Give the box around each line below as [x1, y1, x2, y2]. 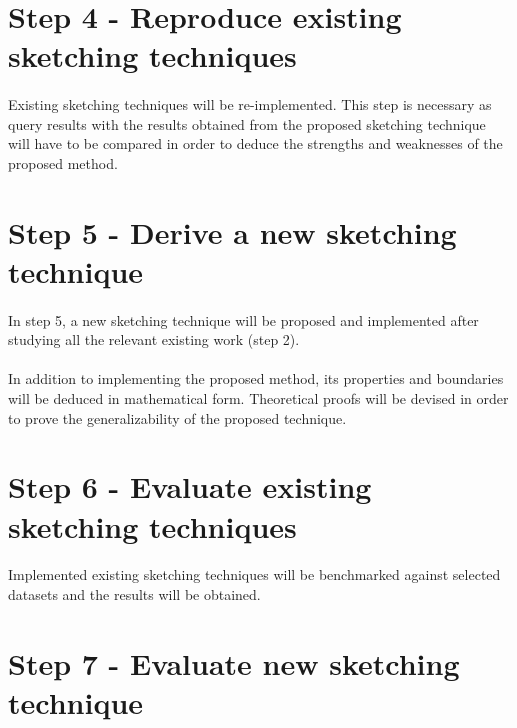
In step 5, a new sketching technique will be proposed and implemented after [8, 309, 479, 330]
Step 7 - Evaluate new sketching [8, 642, 460, 683]
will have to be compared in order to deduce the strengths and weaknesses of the [8, 133, 503, 154]
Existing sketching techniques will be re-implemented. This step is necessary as [8, 94, 492, 115]
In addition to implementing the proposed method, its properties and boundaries [8, 368, 504, 389]
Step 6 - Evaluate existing [8, 466, 372, 507]
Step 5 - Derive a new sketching [8, 211, 457, 252]
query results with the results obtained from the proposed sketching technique [8, 113, 486, 134]
